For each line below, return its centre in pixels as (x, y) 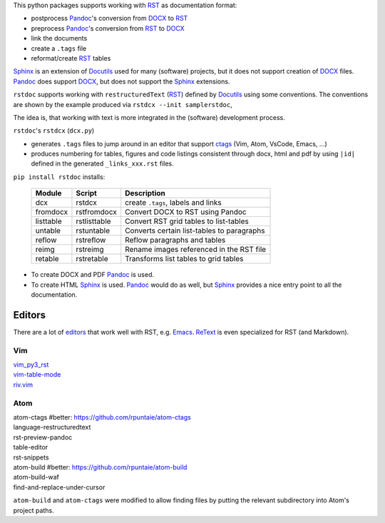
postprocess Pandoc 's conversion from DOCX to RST (109, 19)
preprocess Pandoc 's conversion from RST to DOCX (108, 28)
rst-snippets (31, 457)
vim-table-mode (37, 375)
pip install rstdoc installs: (59, 177)
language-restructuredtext (52, 427)
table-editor (31, 447)
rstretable (92, 259)
